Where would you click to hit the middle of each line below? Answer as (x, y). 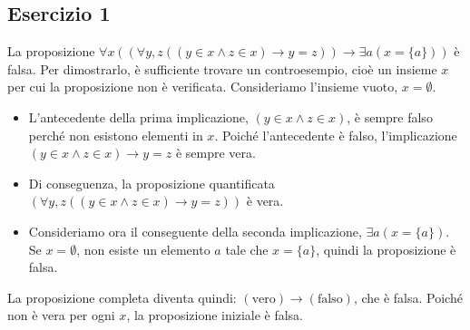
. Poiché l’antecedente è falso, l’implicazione (336, 135)
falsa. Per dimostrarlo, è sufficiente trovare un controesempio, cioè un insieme (222, 68)
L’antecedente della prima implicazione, (138, 116)
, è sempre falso (390, 116)
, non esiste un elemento (143, 249)
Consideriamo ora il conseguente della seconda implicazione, (195, 231)
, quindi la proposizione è (386, 249)
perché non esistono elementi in (116, 135)
